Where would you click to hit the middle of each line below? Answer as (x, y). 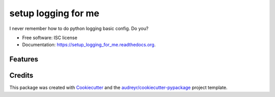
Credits (21, 75)
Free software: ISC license (50, 38)
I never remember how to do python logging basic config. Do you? (79, 28)
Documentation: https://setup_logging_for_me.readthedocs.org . (89, 45)
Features (24, 59)
